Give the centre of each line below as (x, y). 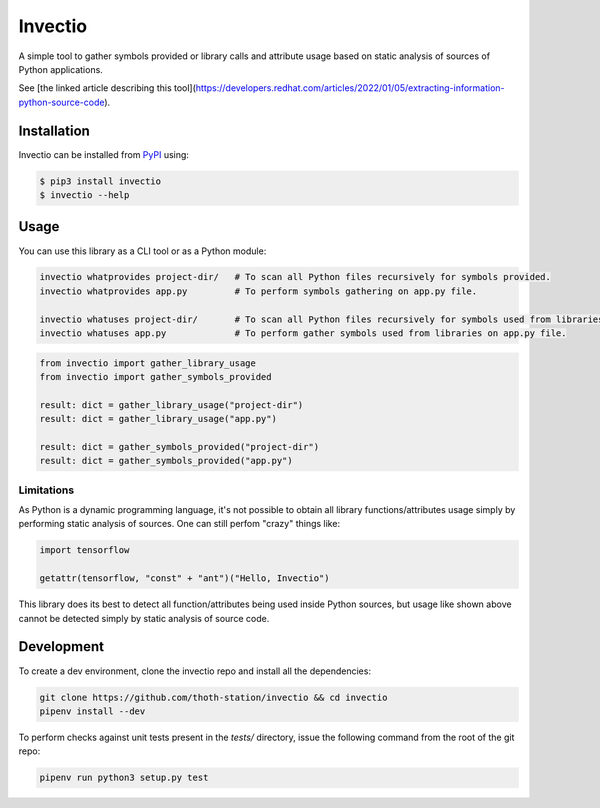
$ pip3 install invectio (100, 181)
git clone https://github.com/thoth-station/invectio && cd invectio (213, 697)
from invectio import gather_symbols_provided (155, 377)
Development (61, 646)
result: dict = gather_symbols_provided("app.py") (166, 461)
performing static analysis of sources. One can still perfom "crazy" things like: (179, 524)
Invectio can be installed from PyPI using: (104, 154)
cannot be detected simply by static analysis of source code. (144, 618)
